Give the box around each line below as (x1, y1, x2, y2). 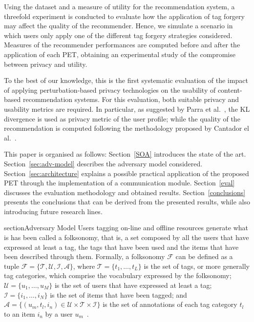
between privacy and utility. (4, 59, 87, 69)
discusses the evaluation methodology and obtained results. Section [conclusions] (4, 187, 246, 197)
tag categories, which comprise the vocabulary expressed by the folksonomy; (4, 270, 232, 281)
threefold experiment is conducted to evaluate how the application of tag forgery (4, 11, 245, 21)
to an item (4, 308, 35, 319)
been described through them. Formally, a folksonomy (4, 251, 165, 262)
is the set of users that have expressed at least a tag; (54, 280, 212, 290)
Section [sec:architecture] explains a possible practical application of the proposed (4, 168, 249, 178)
